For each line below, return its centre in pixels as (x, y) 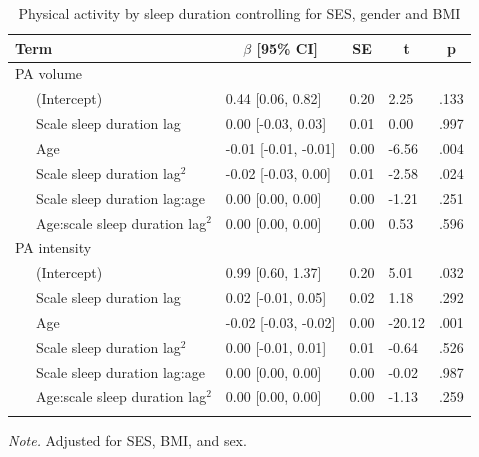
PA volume (49, 73)
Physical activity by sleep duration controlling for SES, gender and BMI (239, 13)
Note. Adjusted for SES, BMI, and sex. (127, 439)
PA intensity (53, 247)
